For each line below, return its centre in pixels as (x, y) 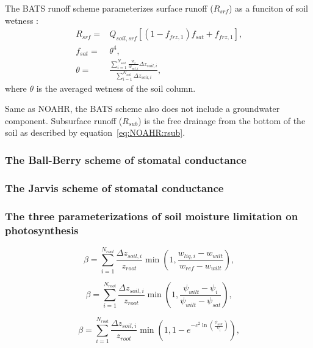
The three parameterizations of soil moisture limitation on (152, 216)
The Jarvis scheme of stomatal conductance (114, 187)
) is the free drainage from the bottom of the (222, 120)
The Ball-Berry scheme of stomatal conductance (126, 160)
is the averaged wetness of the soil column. (116, 88)
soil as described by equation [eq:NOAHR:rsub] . (95, 132)
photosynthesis (42, 230)
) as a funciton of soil (268, 8)
